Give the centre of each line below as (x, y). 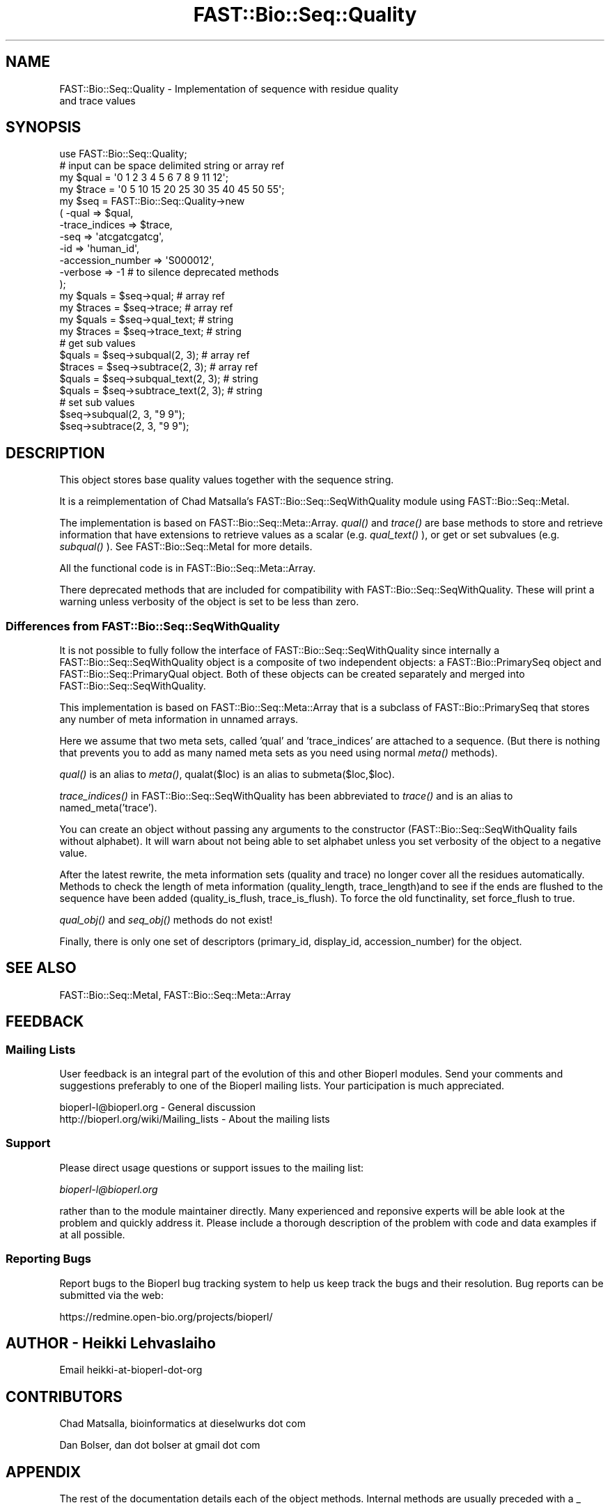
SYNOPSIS (44, 127)
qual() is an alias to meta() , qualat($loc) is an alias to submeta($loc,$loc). (227, 775)
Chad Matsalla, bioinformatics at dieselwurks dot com (182, 1424)
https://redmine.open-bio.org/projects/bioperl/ (166, 1316)
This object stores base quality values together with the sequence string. (227, 480)
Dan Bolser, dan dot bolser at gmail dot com (160, 1445)
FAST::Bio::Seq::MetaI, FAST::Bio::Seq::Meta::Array (175, 995)
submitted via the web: (111, 1295)
